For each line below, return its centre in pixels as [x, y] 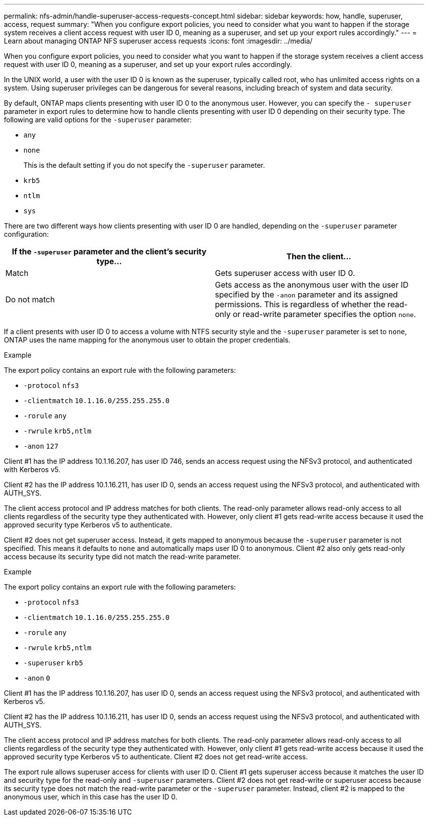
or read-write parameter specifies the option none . [324, 314]
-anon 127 [41, 446]
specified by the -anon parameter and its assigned [307, 295]
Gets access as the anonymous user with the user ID [312, 285]
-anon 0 [37, 678]
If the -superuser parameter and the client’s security [109, 251]
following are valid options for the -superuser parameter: [98, 120]
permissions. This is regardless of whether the [300, 304]
